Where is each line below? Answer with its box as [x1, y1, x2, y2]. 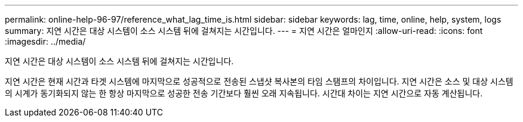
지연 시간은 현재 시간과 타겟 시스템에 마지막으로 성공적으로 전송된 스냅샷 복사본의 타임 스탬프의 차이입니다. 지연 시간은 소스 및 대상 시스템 [5, 76, 513, 86]
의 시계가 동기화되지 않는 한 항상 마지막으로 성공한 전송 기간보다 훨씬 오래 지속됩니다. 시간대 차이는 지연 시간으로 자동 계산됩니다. [5, 88, 483, 98]
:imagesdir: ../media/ [5, 36, 86, 46]
